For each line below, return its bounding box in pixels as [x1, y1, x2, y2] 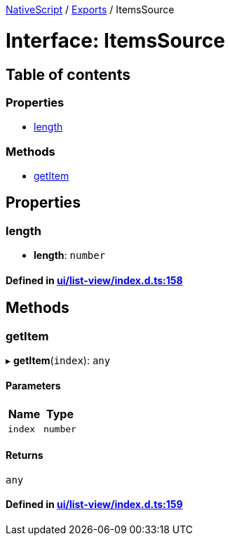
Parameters [6, 379, 61, 392]
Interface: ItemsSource [6, 28, 225, 53]
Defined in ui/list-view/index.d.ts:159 [6, 498, 183, 511]
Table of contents [6, 65, 130, 84]
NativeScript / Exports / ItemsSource [6, 4, 175, 15]
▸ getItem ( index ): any [6, 354, 111, 367]
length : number [34, 249, 106, 262]
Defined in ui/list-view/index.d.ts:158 [6, 274, 183, 286]
